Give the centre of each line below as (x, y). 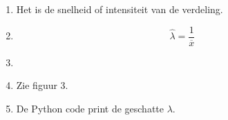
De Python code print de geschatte (90, 108)
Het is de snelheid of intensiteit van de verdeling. (120, 9)
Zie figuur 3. (42, 85)
